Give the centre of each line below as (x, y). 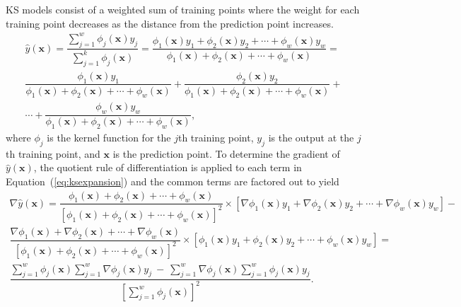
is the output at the (311, 137)
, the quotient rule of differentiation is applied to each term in (168, 167)
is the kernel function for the (109, 137)
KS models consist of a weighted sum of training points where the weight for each (183, 9)
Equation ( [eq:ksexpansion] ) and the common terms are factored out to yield (173, 181)
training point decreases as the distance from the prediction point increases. (170, 23)
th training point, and (53, 153)
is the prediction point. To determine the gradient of (226, 153)
